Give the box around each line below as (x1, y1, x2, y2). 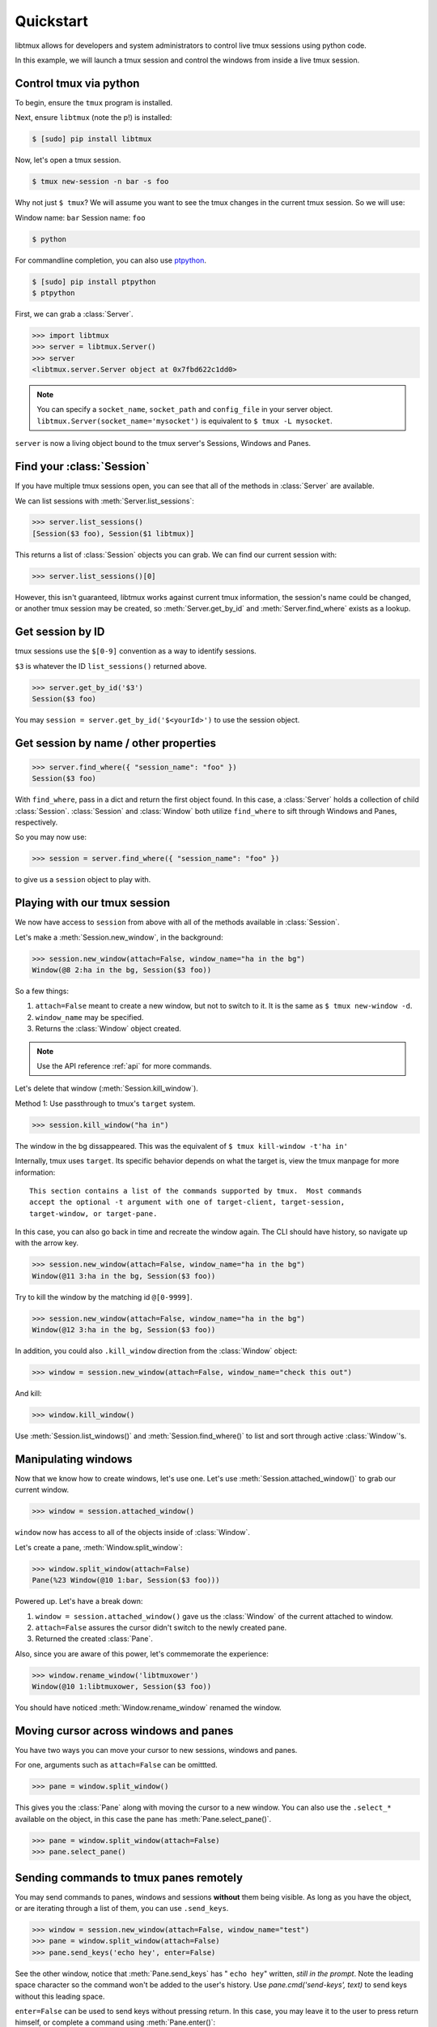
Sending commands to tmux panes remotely (15, 1871, 243, 1884)
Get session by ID (15, 625, 105, 639)
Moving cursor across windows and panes (15, 1724, 234, 1738)
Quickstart (15, 12, 89, 30)
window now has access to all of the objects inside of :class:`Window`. (15, 1528, 251, 1537)
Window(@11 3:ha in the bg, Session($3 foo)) (32, 1271, 216, 1280)
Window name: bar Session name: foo (15, 212, 146, 222)
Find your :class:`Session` (15, 460, 150, 474)
